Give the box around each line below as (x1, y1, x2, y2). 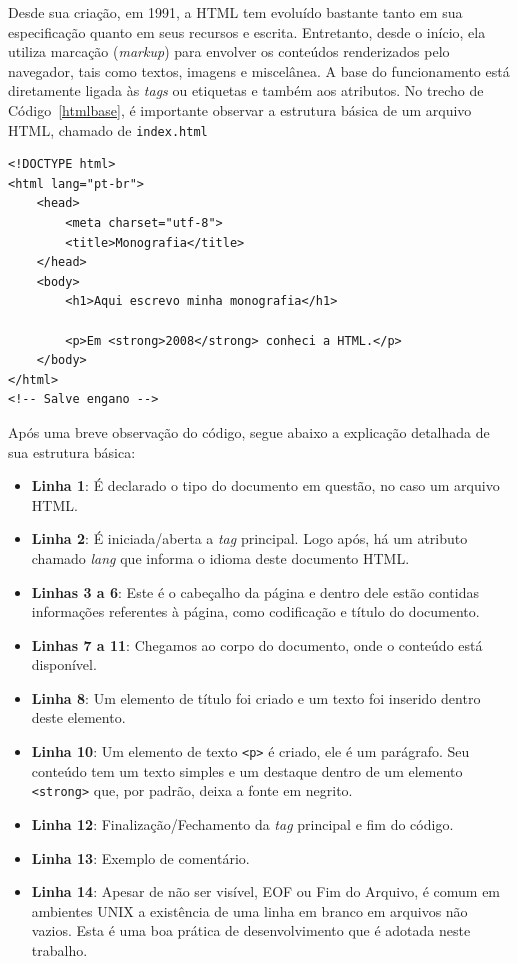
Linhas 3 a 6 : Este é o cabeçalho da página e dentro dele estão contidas (31, 581, 479, 602)
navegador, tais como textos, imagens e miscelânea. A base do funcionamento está (8, 60, 510, 81)
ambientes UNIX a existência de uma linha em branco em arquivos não (31, 900, 468, 921)
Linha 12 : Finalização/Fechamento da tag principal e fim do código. (31, 813, 454, 834)
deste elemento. (31, 707, 126, 728)
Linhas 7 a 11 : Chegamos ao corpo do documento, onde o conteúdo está (31, 634, 483, 655)
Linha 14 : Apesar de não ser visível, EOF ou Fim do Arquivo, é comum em (31, 881, 501, 902)
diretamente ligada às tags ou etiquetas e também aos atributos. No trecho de (8, 80, 484, 101)
